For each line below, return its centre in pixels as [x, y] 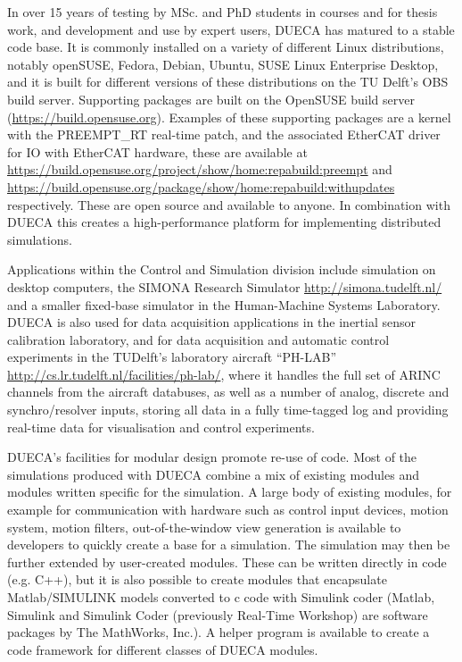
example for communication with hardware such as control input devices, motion [228, 510]
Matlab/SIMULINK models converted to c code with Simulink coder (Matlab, [221, 597]
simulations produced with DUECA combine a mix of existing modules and [213, 474]
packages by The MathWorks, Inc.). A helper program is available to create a [219, 632]
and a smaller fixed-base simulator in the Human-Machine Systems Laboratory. [224, 304]
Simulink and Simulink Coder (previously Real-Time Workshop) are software [218, 614]
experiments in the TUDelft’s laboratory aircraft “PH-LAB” [172, 357]
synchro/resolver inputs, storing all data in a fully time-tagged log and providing [228, 410]
